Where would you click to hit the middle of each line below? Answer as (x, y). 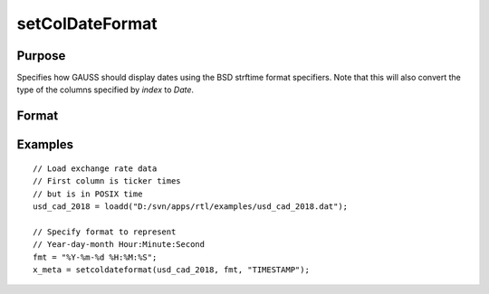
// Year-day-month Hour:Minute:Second (119, 245)
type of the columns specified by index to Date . (105, 90)
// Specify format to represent (105, 232)
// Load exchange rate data (95, 168)
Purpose (41, 56)
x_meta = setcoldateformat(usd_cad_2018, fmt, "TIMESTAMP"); (171, 270)
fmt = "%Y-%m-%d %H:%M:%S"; (95, 257)
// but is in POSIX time (88, 194)
